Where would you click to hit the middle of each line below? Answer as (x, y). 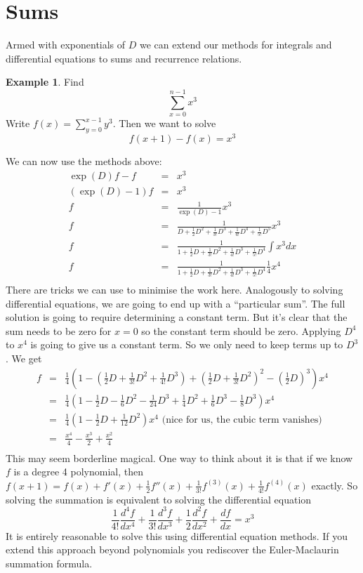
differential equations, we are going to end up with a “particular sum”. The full (176, 303)
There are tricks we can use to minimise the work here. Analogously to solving (174, 289)
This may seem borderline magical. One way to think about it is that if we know (179, 457)
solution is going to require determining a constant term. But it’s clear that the (177, 317)
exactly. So (335, 485)
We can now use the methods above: (84, 160)
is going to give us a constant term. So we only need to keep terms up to (187, 344)
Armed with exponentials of (66, 45)
